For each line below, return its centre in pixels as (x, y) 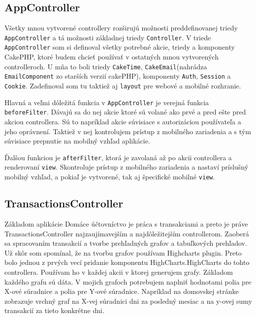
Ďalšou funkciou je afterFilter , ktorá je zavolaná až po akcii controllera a (118, 157)
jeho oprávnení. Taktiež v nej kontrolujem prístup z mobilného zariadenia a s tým (128, 131)
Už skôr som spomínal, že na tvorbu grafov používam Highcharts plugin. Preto (123, 252)
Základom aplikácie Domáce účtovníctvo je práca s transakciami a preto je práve (126, 223)
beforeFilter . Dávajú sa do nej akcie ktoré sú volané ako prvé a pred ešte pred (125, 112)
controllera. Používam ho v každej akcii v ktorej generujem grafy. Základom (119, 272)
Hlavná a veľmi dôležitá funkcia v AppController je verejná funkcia (107, 102)
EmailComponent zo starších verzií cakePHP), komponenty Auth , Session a (118, 76)
